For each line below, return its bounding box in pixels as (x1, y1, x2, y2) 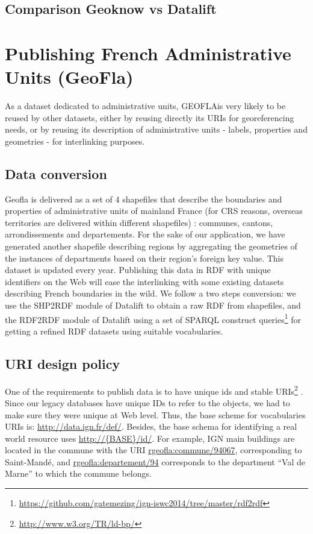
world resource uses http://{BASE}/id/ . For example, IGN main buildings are (5, 432, 295, 444)
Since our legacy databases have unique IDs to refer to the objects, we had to (5, 396, 290, 409)
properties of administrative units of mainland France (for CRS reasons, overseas (5, 204, 303, 217)
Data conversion (5, 164, 107, 183)
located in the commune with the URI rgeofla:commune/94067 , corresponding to (5, 444, 302, 456)
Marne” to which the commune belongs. (5, 467, 152, 480)
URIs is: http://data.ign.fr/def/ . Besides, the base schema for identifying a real (5, 420, 297, 433)
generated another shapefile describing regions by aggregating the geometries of (5, 240, 297, 253)
